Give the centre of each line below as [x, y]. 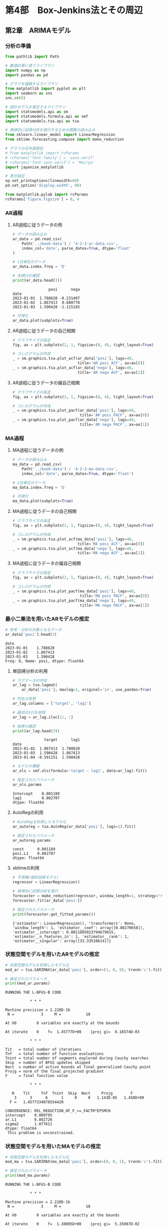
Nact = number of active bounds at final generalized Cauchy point [78, 1067]
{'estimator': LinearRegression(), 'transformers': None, [74, 923]
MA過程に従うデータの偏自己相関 [47, 563]
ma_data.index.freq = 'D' [39, 487]
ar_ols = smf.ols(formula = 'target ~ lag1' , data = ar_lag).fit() [80, 771]
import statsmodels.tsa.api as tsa [42, 121]
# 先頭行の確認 [26, 276]
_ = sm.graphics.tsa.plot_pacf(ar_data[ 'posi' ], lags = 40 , [74, 411]
